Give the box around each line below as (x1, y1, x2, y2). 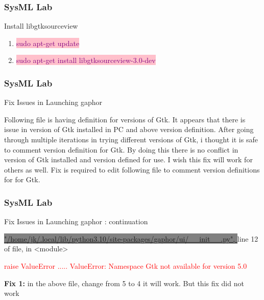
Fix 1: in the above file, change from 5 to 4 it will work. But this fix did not (4, 277, 244, 288)
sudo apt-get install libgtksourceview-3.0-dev (16, 55, 156, 66)
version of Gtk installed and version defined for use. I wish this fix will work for (4, 154, 253, 165)
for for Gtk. (4, 174, 40, 185)
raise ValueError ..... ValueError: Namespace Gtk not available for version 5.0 (4, 260, 247, 271)
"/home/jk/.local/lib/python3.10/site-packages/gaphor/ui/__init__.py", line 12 (4, 233, 258, 244)
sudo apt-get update (16, 37, 80, 48)
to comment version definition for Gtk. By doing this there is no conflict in (4, 144, 238, 155)
